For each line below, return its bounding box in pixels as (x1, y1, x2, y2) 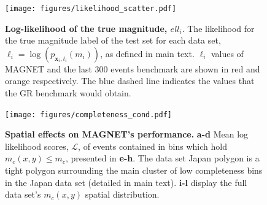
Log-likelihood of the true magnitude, (5, 21, 168, 34)
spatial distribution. (85, 188, 160, 201)
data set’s (5, 188, 41, 201)
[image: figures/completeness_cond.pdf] (5, 110, 172, 119)
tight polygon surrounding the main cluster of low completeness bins (5, 164, 263, 177)
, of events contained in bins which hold (78, 139, 227, 152)
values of (211, 47, 244, 60)
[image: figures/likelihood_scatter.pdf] (5, 4, 177, 13)
